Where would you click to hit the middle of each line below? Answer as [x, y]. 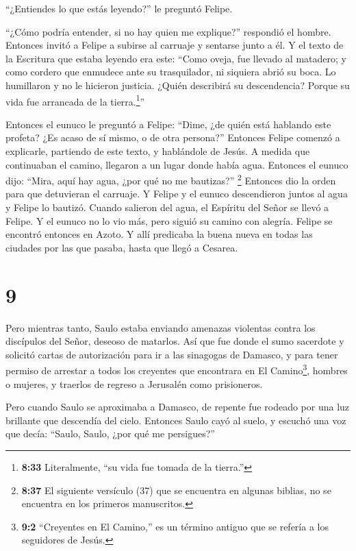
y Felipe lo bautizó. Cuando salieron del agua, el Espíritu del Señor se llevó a [167, 207]
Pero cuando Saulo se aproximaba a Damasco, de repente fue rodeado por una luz [178, 407]
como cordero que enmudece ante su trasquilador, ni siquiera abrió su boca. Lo [171, 72]
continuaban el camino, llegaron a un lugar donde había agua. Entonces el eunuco [177, 164]
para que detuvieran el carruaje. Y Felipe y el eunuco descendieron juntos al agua [177, 194]
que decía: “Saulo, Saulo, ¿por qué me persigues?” [110, 433]
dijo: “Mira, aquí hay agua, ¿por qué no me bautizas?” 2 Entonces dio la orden [171, 179]
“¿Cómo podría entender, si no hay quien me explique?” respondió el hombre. [168, 31]
